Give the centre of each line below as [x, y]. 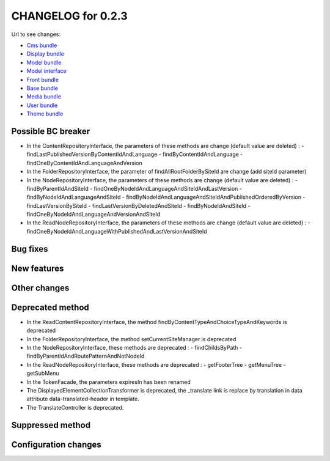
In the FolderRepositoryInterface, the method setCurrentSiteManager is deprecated [131, 339]
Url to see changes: [36, 34]
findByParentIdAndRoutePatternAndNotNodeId [86, 356]
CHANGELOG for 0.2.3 [69, 16]
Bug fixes [30, 249]
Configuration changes [57, 444]
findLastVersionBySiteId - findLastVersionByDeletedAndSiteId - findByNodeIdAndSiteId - [138, 205]
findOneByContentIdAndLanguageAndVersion [85, 163]
